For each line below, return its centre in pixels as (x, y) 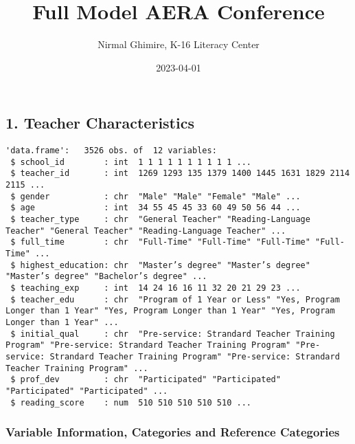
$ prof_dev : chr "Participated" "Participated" (146, 380)
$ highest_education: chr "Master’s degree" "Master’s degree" (160, 265)
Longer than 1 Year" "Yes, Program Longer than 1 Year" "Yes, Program (170, 311)
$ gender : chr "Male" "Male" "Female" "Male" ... (156, 196)
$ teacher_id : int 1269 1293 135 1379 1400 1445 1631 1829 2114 (180, 174)
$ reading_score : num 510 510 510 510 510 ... (131, 402)
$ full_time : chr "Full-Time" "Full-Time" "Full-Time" (160, 242)
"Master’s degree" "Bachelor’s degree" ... (106, 277)
